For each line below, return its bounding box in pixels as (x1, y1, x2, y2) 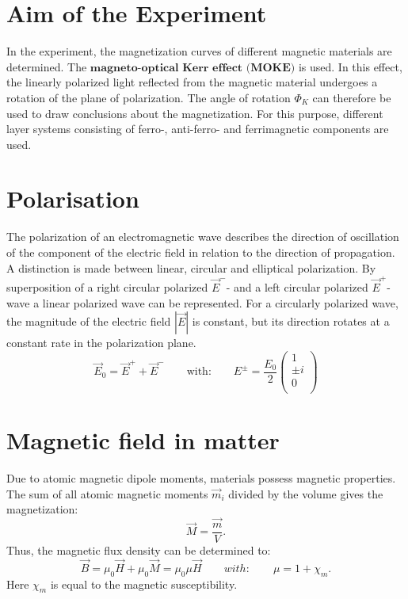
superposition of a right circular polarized (6, 278, 208, 295)
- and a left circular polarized (226, 278, 368, 295)
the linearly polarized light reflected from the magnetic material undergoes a (6, 74, 378, 90)
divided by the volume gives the (228, 485, 383, 502)
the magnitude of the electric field (6, 313, 171, 330)
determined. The (6, 58, 87, 74)
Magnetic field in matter (6, 424, 280, 456)
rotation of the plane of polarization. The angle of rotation (6, 89, 291, 105)
